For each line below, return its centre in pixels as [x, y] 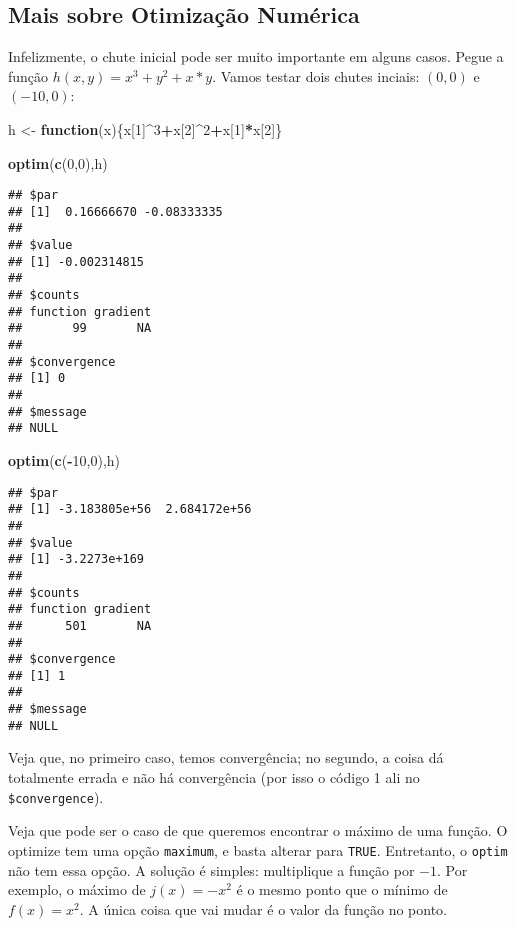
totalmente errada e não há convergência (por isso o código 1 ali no [214, 777]
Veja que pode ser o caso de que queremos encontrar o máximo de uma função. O [258, 830]
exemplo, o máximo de [77, 889]
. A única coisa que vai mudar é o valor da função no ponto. [263, 908]
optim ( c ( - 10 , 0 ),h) [64, 460]
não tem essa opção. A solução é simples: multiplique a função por [211, 869]
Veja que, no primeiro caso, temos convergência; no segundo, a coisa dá [226, 757]
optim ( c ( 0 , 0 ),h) [58, 162]
